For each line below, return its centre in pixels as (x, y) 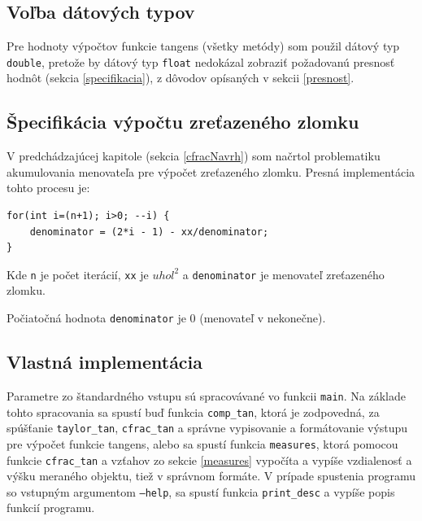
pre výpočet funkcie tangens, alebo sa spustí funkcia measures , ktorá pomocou (202, 443)
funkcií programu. (51, 508)
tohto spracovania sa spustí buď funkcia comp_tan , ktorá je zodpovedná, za (193, 412)
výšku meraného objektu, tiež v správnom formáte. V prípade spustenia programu (211, 476)
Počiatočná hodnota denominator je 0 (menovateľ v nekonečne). (166, 318)
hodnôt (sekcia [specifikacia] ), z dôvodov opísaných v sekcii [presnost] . (181, 78)
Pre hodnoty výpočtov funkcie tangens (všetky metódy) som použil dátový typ (203, 46)
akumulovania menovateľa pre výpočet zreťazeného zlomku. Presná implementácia (211, 171)
